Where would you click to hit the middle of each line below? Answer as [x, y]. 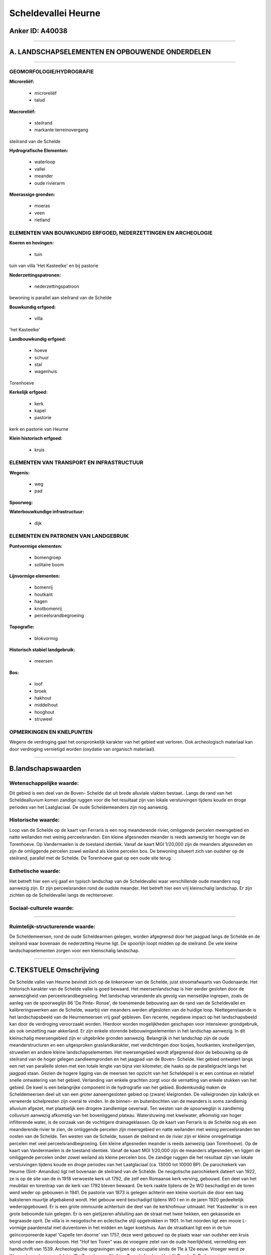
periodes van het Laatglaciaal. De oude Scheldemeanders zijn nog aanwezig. [89, 807]
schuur [42, 357]
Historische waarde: [35, 820]
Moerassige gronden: [32, 195]
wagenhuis [46, 371]
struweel [43, 719]
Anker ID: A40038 [38, 31]
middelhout [46, 705]
